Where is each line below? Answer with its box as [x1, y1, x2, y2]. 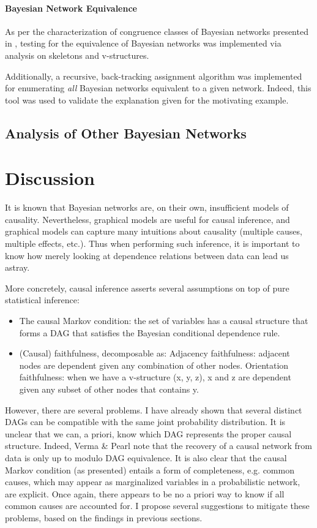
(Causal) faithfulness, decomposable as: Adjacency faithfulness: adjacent [19, 347, 290, 360]
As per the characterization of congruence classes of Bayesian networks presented [5, 25, 308, 37]
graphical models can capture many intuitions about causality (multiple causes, [5, 225, 302, 238]
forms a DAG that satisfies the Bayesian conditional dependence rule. [19, 326, 280, 339]
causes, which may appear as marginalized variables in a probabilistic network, [5, 475, 300, 488]
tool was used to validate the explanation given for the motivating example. [5, 93, 289, 106]
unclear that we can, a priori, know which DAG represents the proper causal [5, 427, 292, 440]
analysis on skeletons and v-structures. [5, 48, 149, 61]
